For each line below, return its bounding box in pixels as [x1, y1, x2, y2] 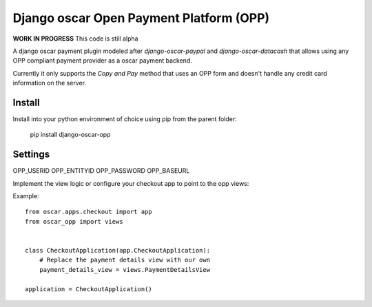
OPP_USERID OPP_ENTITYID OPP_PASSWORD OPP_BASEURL [12, 167, 190, 175]
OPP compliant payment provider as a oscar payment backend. [12, 56, 192, 65]
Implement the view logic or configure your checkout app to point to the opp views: [12, 179, 249, 187]
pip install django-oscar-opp [30, 131, 111, 139]
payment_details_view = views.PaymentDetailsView [39, 266, 210, 273]
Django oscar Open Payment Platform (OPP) [12, 10, 270, 25]
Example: [12, 192, 39, 200]
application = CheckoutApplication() [25, 285, 153, 293]
